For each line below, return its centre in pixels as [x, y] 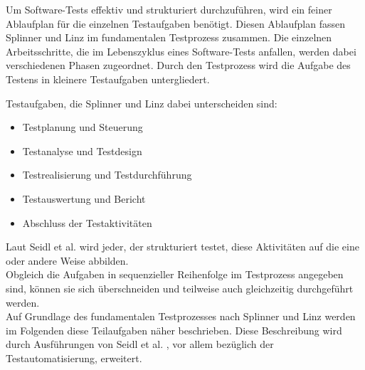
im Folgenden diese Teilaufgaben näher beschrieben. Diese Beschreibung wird [174, 330]
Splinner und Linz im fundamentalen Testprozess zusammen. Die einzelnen [169, 37]
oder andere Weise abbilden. [67, 260]
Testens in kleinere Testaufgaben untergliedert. [108, 79]
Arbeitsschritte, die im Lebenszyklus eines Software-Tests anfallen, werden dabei [181, 51]
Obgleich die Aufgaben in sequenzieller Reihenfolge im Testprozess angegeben [175, 274]
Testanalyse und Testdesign [82, 150]
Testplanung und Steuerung [83, 127]
